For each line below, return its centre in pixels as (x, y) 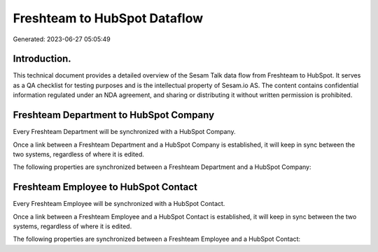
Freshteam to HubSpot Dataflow (108, 18)
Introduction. (42, 59)
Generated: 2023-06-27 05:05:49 (62, 39)
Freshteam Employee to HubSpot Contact (105, 187)
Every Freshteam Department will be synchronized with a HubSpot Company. (124, 132)
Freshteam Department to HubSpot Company (114, 115)
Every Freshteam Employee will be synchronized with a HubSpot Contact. (119, 204)
